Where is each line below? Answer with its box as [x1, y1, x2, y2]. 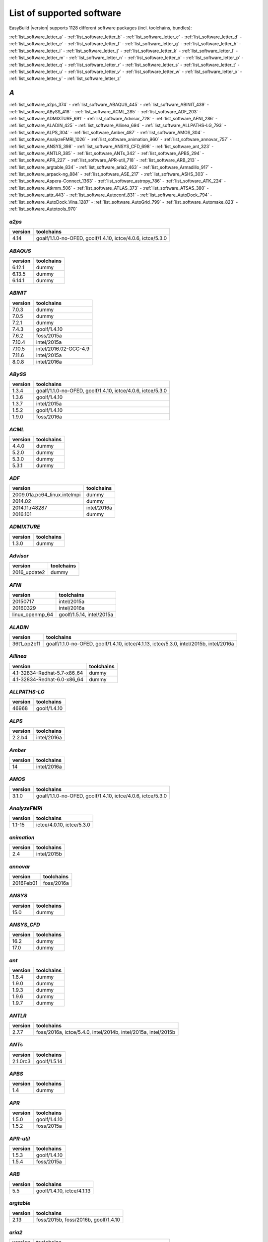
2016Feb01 [12, 879, 38, 886]
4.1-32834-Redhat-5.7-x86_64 [12, 669, 83, 676]
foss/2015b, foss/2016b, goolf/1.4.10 [36, 1216, 120, 1223]
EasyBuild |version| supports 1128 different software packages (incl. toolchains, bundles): [9, 25, 192, 31]
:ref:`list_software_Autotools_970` [9, 206, 77, 212]
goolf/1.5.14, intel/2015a [59, 611, 114, 618]
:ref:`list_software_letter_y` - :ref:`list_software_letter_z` [9, 76, 122, 81]
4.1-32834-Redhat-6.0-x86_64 [12, 676, 84, 683]
